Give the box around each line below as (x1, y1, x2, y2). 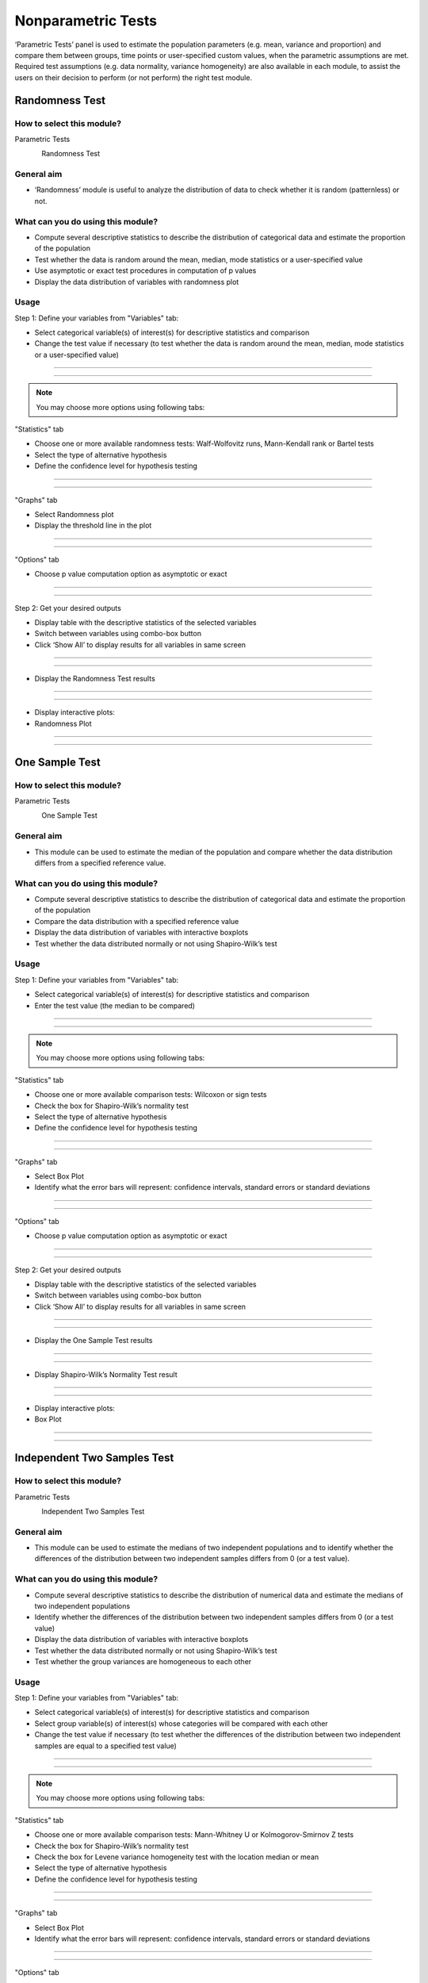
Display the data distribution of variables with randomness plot (34, 277, 239, 286)
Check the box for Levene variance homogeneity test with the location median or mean (34, 1852, 319, 1862)
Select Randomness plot (34, 509, 114, 519)
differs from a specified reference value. (34, 857, 166, 868)
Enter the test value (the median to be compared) (34, 1000, 196, 1011)
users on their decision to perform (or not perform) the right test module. (14, 72, 253, 82)
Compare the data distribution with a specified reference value (34, 916, 239, 926)
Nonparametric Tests (14, 12, 158, 29)
